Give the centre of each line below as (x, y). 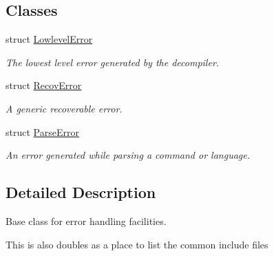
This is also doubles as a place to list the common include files (137, 244)
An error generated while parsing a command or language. (128, 155)
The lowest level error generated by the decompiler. (113, 62)
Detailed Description (81, 192)
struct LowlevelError (49, 39)
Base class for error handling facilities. (86, 220)
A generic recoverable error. (64, 108)
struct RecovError (44, 85)
